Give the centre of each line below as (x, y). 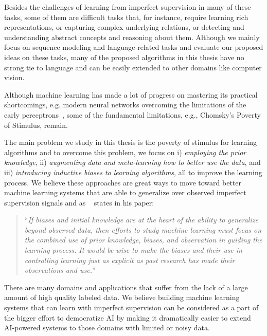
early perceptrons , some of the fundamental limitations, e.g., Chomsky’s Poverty (132, 114)
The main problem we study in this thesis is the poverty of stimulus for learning (131, 142)
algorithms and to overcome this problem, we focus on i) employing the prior (125, 152)
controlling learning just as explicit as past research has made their (130, 260)
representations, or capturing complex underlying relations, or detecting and (124, 27)
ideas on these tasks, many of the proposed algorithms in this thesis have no (124, 57)
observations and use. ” (60, 270)
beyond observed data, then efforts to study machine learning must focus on (143, 229)
